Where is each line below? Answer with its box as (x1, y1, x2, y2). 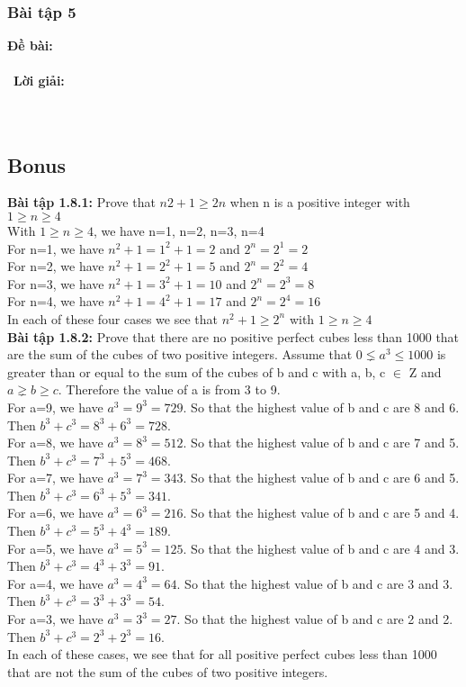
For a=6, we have (7, 503, 103, 522)
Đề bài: (7, 36, 53, 55)
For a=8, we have (7, 433, 103, 452)
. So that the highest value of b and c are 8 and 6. (183, 397, 460, 416)
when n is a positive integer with (229, 193, 410, 212)
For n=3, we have (7, 274, 104, 293)
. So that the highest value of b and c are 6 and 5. (183, 468, 460, 487)
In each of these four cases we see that (7, 309, 218, 328)
